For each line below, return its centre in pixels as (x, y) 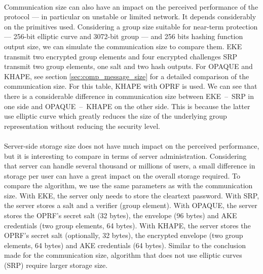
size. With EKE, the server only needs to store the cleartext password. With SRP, (132, 195)
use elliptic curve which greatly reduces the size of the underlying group (116, 116)
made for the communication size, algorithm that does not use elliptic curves (123, 255)
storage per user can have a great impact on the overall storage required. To (122, 175)
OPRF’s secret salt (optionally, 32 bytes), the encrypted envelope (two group (124, 235)
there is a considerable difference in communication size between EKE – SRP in (129, 96)
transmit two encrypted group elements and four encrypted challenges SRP (121, 56)
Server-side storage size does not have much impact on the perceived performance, (132, 145)
